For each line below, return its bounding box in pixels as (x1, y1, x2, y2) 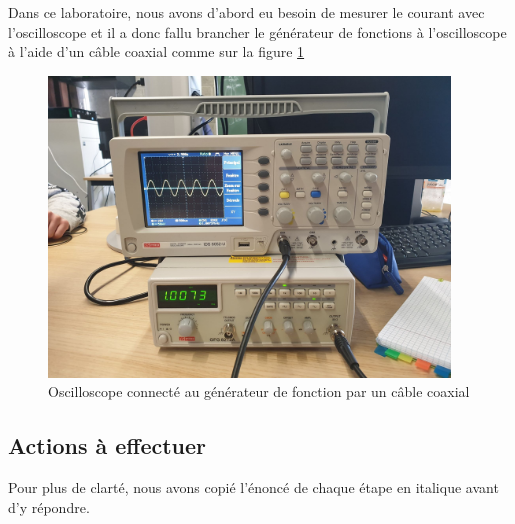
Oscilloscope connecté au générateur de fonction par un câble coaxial (48, 381, 470, 402)
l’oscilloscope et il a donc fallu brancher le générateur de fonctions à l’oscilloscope (8, 21, 507, 42)
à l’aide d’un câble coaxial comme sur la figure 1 (8, 41, 305, 62)
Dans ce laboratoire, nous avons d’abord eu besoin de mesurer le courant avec (8, 2, 485, 22)
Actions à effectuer (8, 430, 207, 461)
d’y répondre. (8, 496, 90, 517)
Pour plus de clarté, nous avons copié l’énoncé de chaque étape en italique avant (8, 477, 499, 498)
